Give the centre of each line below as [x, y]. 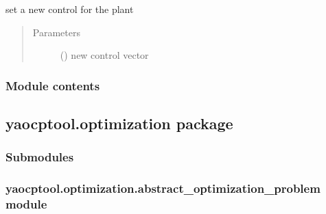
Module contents [53, 85]
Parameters [56, 32]
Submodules [40, 157]
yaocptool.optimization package [119, 123]
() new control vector [104, 55]
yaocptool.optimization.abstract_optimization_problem [163, 188]
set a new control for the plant [70, 9]
